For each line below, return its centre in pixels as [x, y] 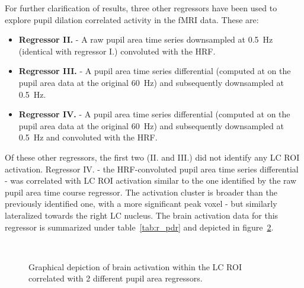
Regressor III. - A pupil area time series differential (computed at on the [155, 71]
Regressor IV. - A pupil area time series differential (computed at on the [154, 114]
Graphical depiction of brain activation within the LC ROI [135, 266]
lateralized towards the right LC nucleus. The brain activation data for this [142, 215]
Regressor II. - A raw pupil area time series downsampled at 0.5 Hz [146, 39]
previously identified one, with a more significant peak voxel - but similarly [141, 204]
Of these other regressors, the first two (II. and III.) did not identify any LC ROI [152, 157]
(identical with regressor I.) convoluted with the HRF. [117, 51]
